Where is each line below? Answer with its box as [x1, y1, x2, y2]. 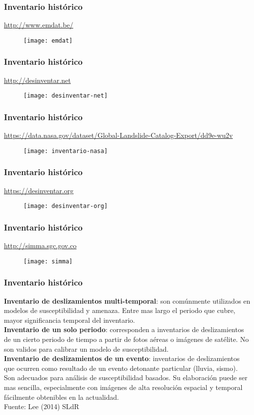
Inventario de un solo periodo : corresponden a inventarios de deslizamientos [4, 324, 244, 335]
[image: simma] [23, 258, 73, 265]
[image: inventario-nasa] [23, 147, 108, 155]
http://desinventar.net [4, 75, 71, 85]
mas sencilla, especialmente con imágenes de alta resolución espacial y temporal [4, 382, 243, 392]
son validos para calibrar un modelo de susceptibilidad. [4, 343, 169, 354]
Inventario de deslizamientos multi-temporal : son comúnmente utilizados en [4, 295, 251, 306]
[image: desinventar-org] [23, 203, 108, 210]
